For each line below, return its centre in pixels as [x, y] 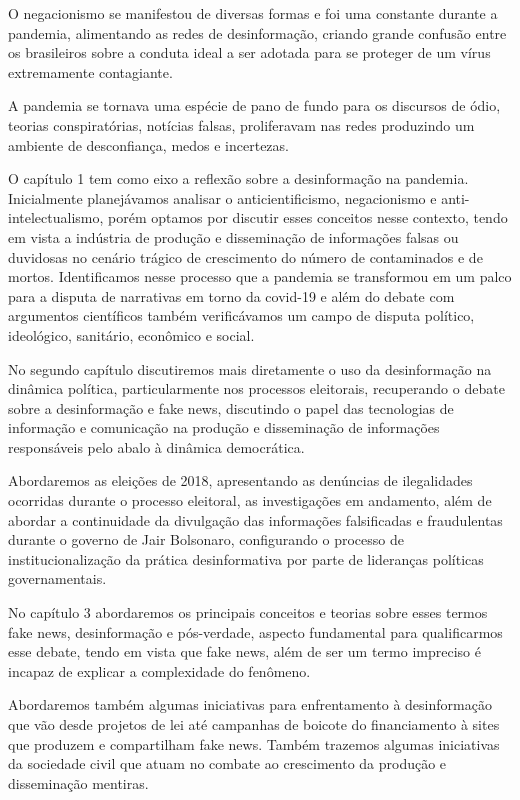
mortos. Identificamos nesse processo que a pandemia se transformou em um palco [260, 276]
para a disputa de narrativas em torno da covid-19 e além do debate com [231, 295]
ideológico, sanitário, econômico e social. [131, 334]
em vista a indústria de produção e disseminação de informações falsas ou [233, 236]
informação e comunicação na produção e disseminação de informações [224, 427]
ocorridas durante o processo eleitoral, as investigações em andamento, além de [250, 500]
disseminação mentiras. [78, 782]
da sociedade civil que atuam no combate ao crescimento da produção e [227, 763]
